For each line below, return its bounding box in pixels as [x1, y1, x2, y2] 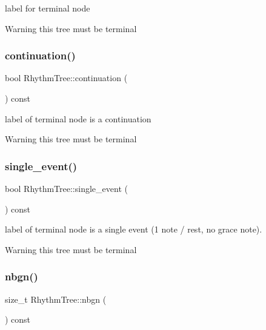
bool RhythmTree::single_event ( [5, 182, 128, 194]
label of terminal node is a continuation [5, 112, 151, 125]
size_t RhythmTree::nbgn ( [5, 292, 107, 305]
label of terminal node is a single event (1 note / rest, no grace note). [5, 223, 262, 236]
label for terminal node [5, 2, 90, 14]
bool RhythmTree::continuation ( [5, 71, 128, 84]
